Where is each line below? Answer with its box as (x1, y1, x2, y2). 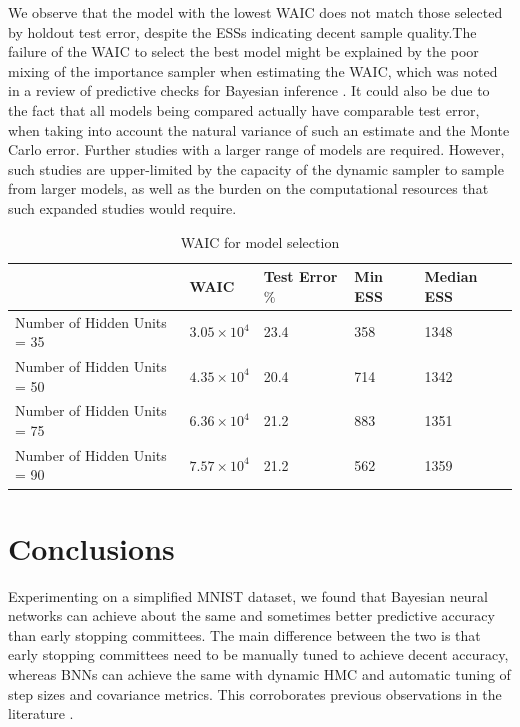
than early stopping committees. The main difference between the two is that (8, 624, 481, 645)
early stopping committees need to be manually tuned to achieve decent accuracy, (8, 644, 509, 665)
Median (424, 266, 478, 287)
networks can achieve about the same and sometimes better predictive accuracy (8, 605, 495, 626)
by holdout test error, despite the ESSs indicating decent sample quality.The (8, 21, 477, 42)
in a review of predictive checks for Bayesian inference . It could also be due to (8, 80, 490, 101)
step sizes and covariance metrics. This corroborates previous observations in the (8, 683, 502, 704)
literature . (8, 703, 74, 724)
